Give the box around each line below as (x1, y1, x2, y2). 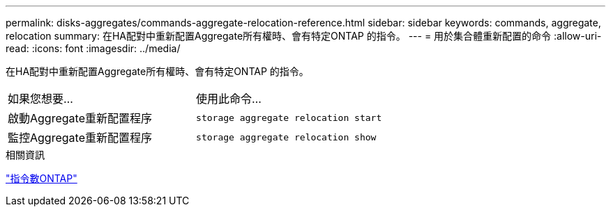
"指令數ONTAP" (6, 172, 77, 184)
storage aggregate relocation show (196, 131, 377, 142)
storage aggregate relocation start (196, 112, 382, 123)
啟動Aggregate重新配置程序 (8, 111, 152, 125)
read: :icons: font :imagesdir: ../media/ (6, 42, 181, 54)
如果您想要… (8, 92, 73, 106)
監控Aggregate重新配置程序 (8, 131, 152, 145)
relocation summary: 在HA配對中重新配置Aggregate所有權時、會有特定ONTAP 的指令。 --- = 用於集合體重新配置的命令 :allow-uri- (6, 30, 602, 42)
